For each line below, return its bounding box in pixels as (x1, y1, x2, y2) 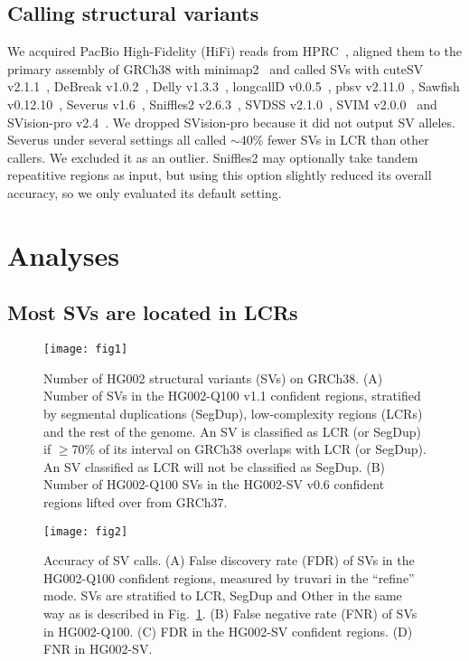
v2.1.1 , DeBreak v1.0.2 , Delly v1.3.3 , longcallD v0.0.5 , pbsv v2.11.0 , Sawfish (7, 77, 460, 96)
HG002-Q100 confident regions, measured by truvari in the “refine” (43, 568, 415, 587)
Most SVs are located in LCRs (7, 298, 298, 326)
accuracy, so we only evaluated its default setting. (7, 183, 282, 202)
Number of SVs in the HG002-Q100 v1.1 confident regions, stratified (43, 386, 421, 405)
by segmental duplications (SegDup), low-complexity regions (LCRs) (43, 403, 423, 422)
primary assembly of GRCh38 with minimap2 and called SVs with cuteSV (7, 59, 424, 78)
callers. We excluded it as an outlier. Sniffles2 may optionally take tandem (7, 147, 418, 166)
